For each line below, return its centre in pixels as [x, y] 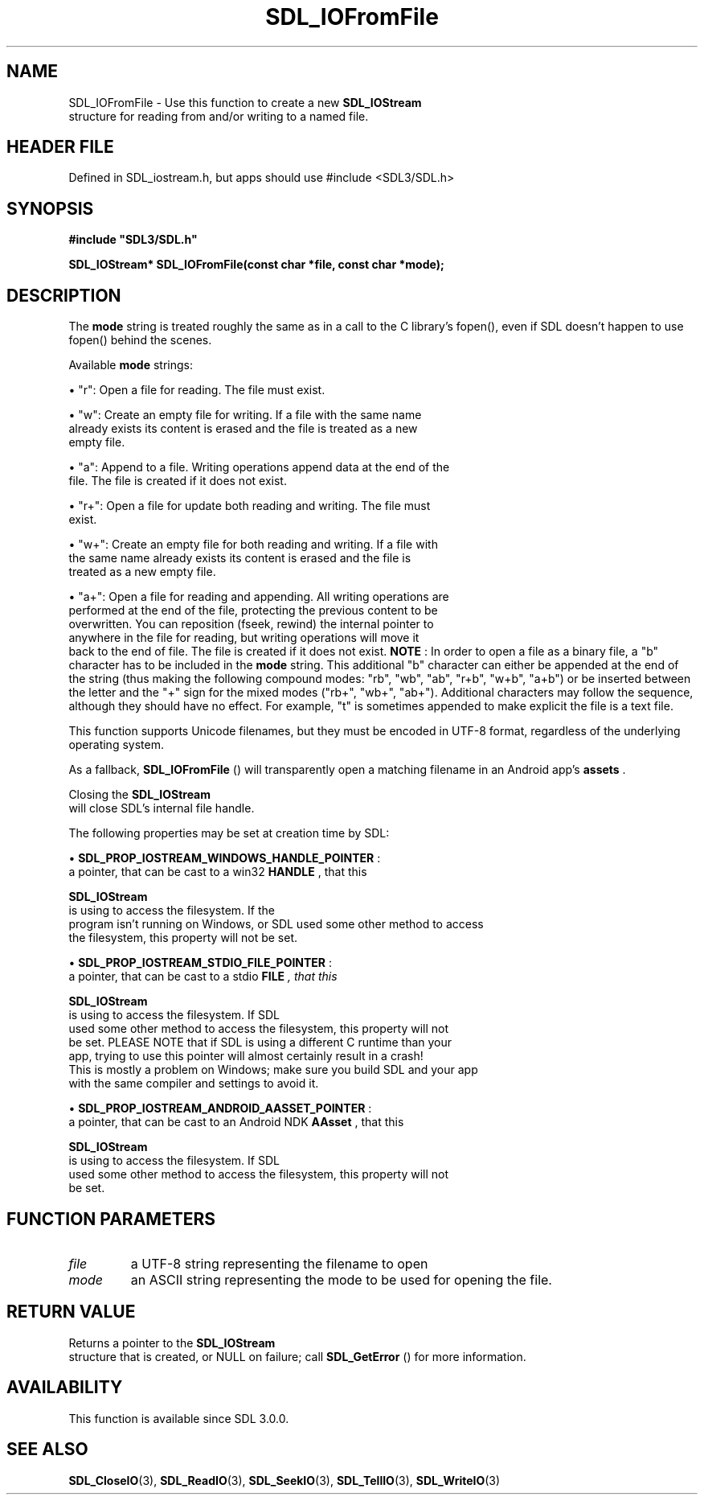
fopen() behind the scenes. [140, 340]
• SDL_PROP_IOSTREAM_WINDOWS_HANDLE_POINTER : [225, 858]
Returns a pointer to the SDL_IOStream [172, 1343]
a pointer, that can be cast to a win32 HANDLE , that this [218, 872]
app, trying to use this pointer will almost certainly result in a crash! [246, 1056]
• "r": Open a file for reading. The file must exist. [197, 390]
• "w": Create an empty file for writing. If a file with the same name [245, 415]
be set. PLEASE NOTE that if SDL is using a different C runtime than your [260, 1042]
